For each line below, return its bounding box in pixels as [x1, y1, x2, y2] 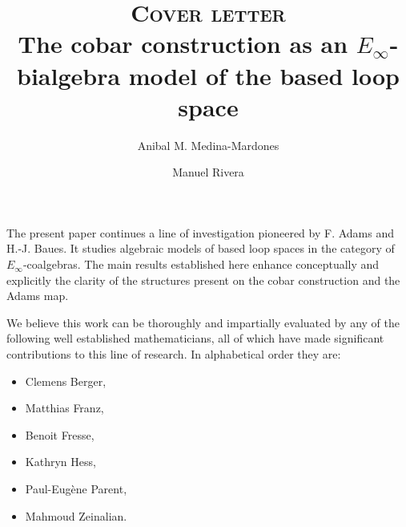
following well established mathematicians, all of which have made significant [6, 330, 384, 347]
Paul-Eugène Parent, [25, 480, 127, 497]
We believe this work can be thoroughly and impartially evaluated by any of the [6, 314, 400, 330]
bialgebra [16, 59, 121, 91]
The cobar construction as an [18, 27, 348, 60]
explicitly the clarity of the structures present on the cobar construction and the [6, 271, 400, 288]
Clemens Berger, [25, 372, 107, 389]
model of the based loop [128, 59, 400, 91]
